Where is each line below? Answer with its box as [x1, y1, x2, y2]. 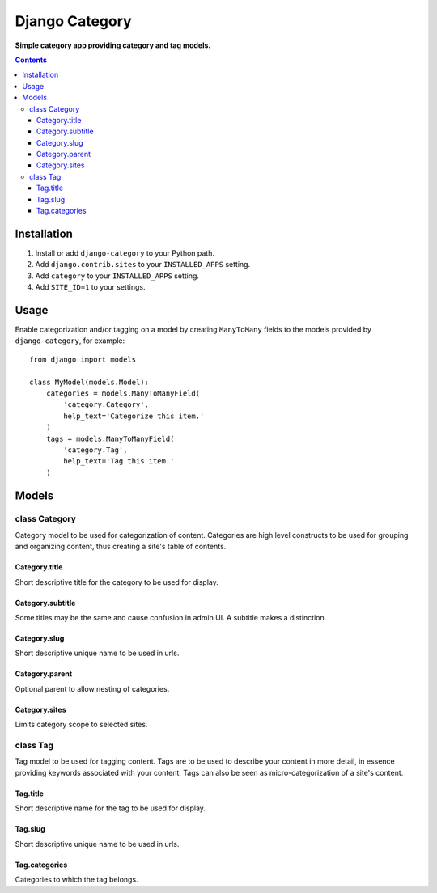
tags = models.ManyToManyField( [45, 434, 175, 443]
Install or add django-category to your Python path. [35, 248, 214, 258]
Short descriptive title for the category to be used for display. [15, 577, 218, 586]
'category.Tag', [63, 445, 128, 455]
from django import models [29, 354, 137, 364]
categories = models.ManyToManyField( [45, 388, 201, 398]
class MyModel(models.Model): [29, 377, 150, 387]
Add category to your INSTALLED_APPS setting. [35, 271, 200, 281]
